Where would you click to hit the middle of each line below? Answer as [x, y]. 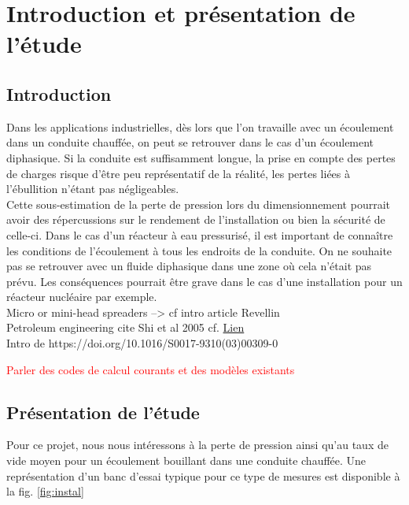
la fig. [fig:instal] [45, 491]
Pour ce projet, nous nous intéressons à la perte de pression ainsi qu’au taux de [197, 445]
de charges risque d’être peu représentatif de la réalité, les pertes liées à [179, 173]
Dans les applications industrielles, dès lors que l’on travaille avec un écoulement [200, 126]
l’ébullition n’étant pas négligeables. [93, 189]
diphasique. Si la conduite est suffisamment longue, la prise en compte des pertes [201, 157]
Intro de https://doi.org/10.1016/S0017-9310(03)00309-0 [142, 343]
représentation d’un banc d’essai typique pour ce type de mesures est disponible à [203, 475]
